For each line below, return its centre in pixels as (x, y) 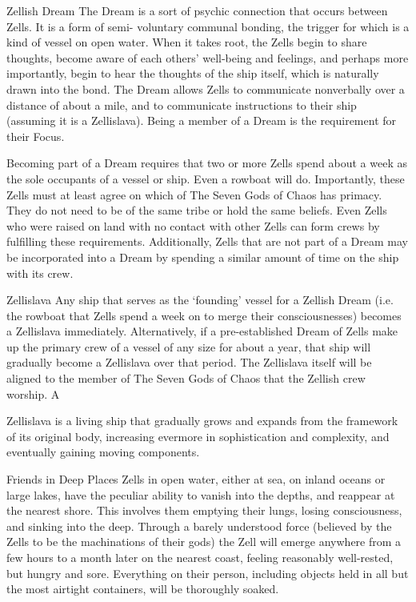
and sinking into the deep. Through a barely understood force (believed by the (199, 526)
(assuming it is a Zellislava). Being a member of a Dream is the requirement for (202, 120)
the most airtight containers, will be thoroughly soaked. (143, 589)
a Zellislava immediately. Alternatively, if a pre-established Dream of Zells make (202, 331)
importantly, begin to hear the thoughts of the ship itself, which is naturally (193, 73)
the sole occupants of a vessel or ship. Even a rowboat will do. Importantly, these (206, 178)
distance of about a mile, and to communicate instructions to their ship (182, 104)
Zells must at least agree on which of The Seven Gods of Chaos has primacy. (194, 194)
